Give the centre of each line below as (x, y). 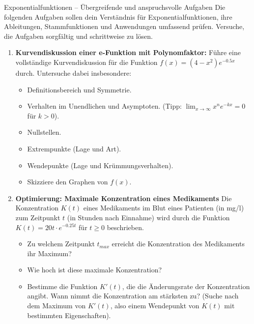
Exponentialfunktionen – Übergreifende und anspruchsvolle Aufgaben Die (115, 7)
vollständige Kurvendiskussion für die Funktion (86, 62)
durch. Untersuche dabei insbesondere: (73, 73)
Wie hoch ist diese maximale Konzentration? (95, 270)
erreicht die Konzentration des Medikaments (178, 244)
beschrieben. (125, 227)
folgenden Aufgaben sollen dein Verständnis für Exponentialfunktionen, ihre (118, 16)
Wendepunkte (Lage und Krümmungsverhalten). (100, 165)
